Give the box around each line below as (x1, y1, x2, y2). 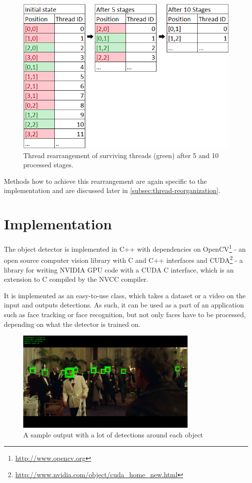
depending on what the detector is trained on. (4, 319, 141, 329)
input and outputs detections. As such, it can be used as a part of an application (4, 300, 244, 310)
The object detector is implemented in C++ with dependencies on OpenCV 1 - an (4, 242, 246, 254)
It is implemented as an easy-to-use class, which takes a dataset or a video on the (4, 290, 246, 300)
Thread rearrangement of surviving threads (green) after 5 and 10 (23, 150, 219, 160)
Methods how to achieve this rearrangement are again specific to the (4, 176, 207, 186)
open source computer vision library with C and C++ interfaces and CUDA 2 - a (4, 254, 243, 265)
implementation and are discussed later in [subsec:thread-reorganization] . (4, 185, 220, 195)
